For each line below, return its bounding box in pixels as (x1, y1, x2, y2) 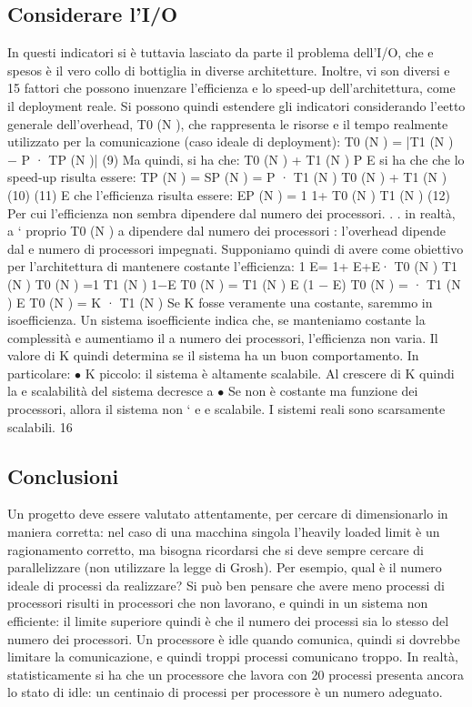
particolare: (7, 363, 71, 382)
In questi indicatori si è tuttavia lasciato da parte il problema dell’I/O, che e (7, 43, 434, 62)
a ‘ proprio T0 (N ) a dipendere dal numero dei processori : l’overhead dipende (7, 221, 446, 240)
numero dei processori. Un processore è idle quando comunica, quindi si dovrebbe (7, 629, 460, 648)
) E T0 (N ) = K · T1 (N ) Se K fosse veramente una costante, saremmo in (7, 292, 433, 311)
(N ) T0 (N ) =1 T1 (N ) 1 (7, 274, 158, 293)
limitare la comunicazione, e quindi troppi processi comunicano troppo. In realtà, (7, 647, 458, 666)
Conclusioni (7, 461, 119, 490)
